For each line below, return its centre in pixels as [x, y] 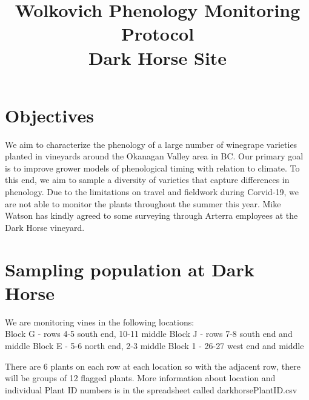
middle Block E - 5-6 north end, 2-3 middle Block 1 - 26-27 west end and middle [154, 345]
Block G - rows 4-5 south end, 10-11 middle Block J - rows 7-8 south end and [149, 334]
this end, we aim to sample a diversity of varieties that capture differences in [147, 180]
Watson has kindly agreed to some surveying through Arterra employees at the [151, 215]
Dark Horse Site [158, 57]
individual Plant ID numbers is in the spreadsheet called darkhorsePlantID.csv [151, 389]
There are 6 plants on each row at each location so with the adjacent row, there [153, 366]
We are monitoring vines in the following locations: [100, 322]
